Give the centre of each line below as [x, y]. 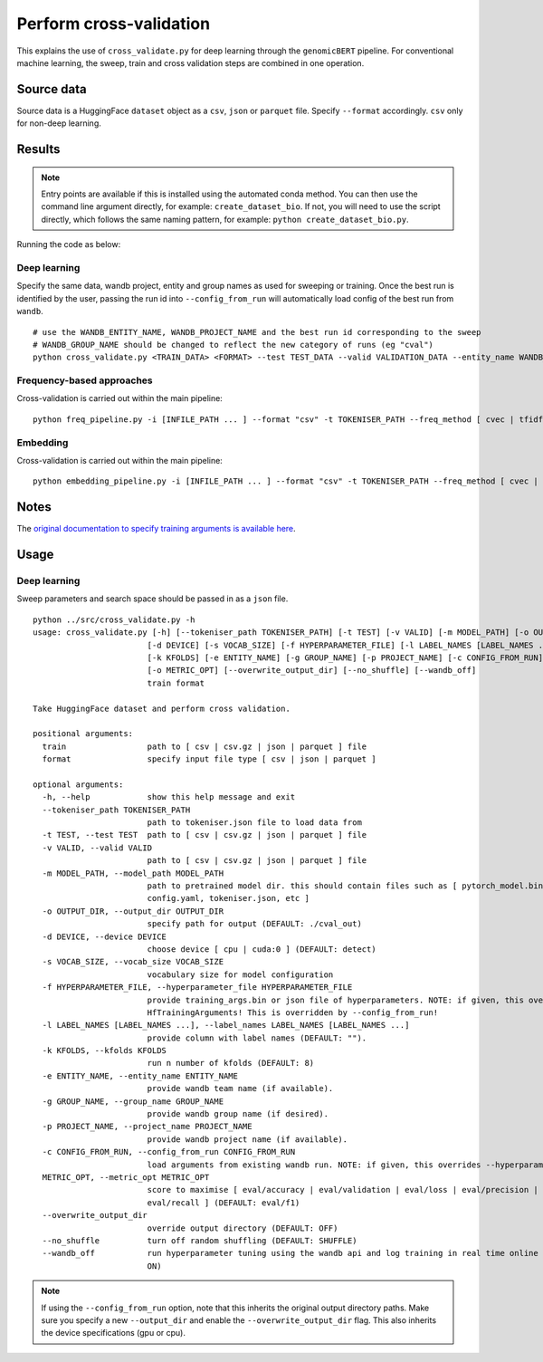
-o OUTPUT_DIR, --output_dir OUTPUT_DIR [133, 911]
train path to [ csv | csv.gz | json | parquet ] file [205, 746]
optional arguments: [78, 784]
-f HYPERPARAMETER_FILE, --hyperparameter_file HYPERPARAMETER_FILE [197, 988]
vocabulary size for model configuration [240, 974]
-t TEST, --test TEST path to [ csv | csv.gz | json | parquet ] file [205, 835]
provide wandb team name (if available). [240, 1089]
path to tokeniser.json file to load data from [254, 823]
